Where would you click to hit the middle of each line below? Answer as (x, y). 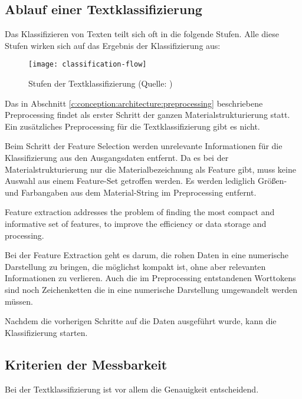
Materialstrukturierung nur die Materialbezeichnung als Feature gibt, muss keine (150, 169)
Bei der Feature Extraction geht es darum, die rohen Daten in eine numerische (147, 255)
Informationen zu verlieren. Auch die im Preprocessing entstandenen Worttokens (150, 278)
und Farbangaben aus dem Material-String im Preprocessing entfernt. (131, 192)
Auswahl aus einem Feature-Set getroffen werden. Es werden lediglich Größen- (146, 181)
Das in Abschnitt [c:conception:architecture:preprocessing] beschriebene (134, 103)
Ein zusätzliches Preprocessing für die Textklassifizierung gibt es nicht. (132, 126)
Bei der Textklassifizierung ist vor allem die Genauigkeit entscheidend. (132, 389)
